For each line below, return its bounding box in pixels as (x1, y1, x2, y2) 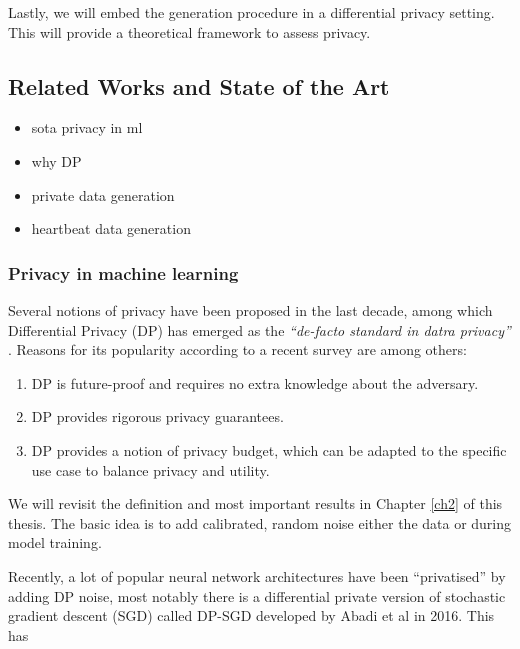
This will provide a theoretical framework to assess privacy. (8, 21, 371, 42)
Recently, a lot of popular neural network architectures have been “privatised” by (8, 565, 506, 586)
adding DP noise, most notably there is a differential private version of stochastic (8, 585, 506, 606)
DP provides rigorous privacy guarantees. (31, 406, 284, 427)
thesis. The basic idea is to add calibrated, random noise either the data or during (8, 512, 512, 533)
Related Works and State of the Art (8, 70, 390, 101)
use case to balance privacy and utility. (31, 459, 270, 480)
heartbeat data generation (31, 218, 191, 239)
